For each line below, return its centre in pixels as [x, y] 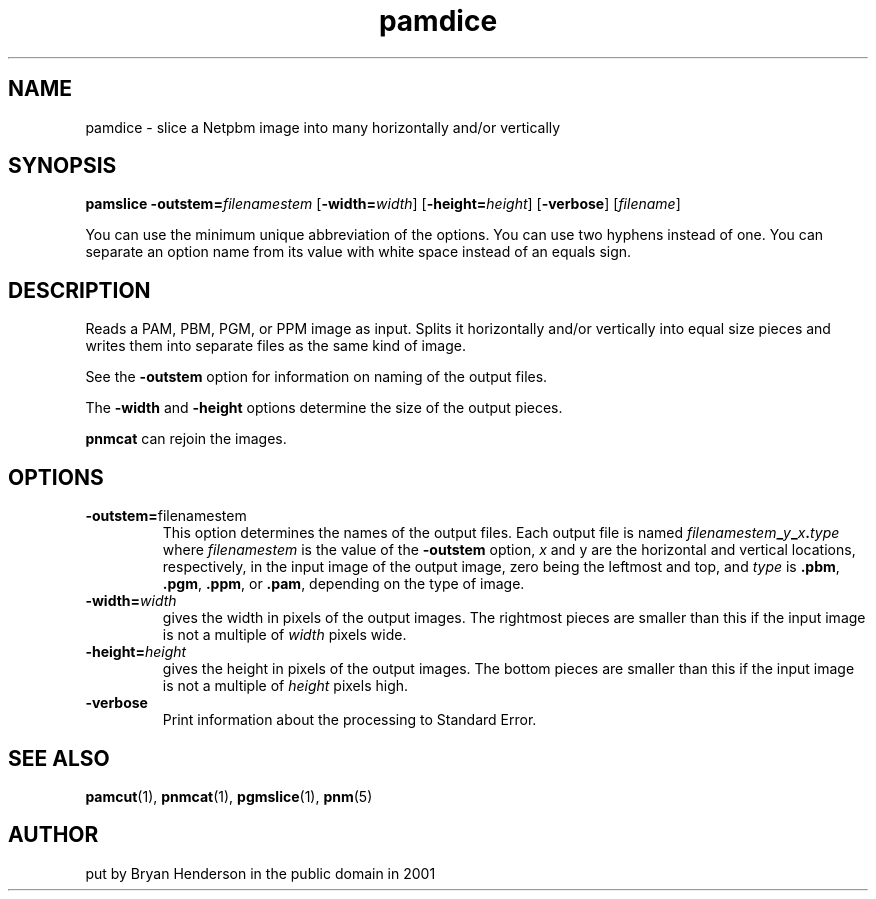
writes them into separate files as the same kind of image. [275, 346]
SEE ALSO [59, 758]
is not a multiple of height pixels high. [285, 686]
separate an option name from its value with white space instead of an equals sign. [358, 252]
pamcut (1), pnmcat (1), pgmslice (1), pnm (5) [229, 796]
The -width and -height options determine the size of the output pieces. [324, 408]
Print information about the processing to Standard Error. [349, 720]
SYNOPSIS [62, 166]
